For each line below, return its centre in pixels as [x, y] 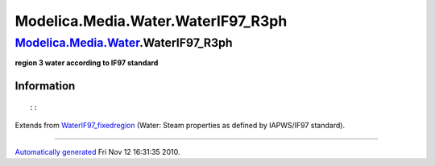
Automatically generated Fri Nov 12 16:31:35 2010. [97, 151]
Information [45, 86]
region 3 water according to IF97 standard [87, 63]
